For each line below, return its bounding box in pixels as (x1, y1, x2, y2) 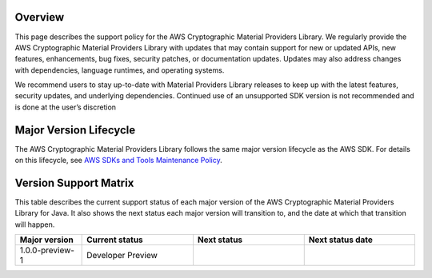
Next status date (308, 234, 374, 245)
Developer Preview (86, 250, 158, 261)
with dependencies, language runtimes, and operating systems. (14, 65, 225, 75)
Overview (14, 10, 65, 24)
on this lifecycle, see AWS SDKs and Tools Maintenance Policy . (14, 156, 223, 165)
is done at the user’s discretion (14, 102, 116, 112)
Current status (86, 234, 143, 245)
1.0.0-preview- (19, 244, 75, 256)
